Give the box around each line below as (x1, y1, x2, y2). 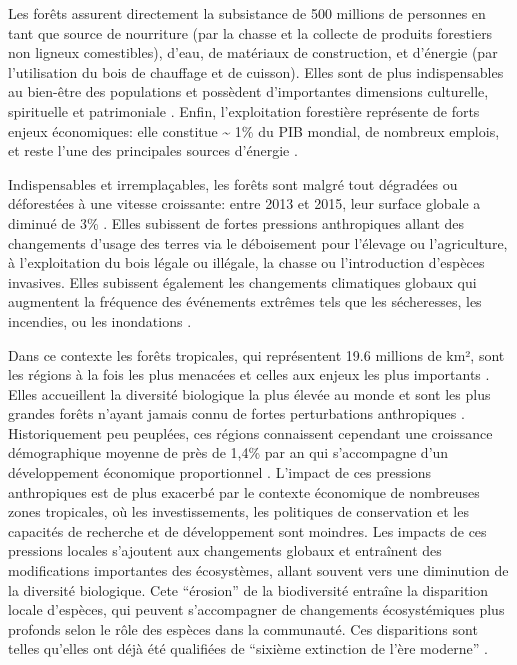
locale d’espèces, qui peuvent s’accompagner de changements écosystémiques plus (8, 599, 505, 620)
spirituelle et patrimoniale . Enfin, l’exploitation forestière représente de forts (8, 100, 480, 121)
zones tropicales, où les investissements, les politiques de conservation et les (8, 501, 469, 522)
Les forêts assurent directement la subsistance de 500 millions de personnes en (8, 3, 486, 23)
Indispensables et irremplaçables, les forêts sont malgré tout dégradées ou (8, 173, 458, 194)
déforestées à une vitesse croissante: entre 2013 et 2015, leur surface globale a (8, 193, 481, 214)
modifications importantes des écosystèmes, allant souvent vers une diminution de (8, 560, 509, 581)
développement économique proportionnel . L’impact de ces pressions (8, 462, 431, 483)
